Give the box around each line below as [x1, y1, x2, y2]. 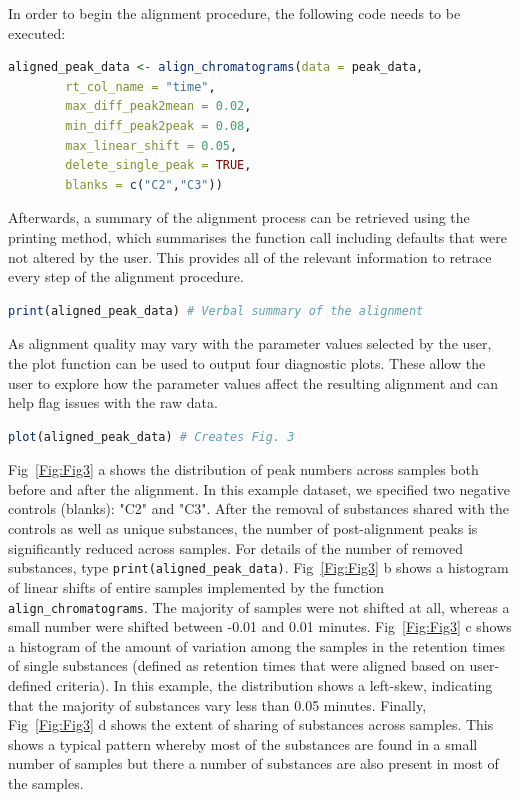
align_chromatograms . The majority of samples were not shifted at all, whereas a [8, 596, 510, 617]
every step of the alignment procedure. [8, 266, 244, 287]
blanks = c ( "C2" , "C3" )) [65, 177, 223, 192]
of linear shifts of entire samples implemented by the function [8, 576, 385, 597]
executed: [8, 22, 66, 43]
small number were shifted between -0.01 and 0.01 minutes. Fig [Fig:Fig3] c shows [8, 616, 512, 637]
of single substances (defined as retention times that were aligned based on [8, 655, 465, 676]
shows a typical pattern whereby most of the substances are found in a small [8, 733, 478, 754]
